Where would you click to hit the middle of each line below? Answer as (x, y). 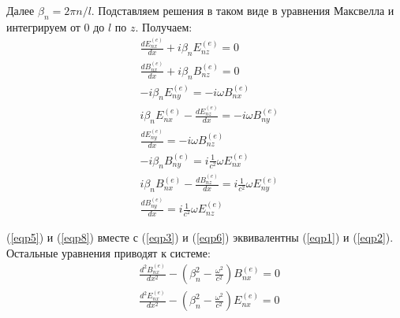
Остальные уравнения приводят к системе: (108, 252)
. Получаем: (164, 26)
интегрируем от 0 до (56, 26)
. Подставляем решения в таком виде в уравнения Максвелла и (243, 10)
